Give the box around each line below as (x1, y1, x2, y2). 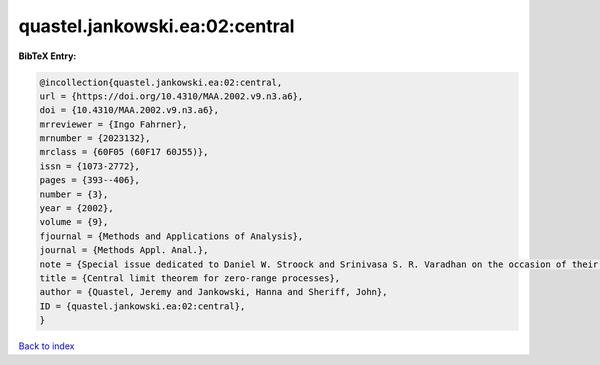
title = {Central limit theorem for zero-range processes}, (39, 273, 341, 284)
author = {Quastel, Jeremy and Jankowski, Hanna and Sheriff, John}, (39, 286, 388, 298)
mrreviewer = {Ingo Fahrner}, (39, 118, 188, 130)
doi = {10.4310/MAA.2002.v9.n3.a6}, (39, 105, 220, 116)
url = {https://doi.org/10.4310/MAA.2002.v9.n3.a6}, (39, 90, 304, 102)
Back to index (18, 340, 75, 352)
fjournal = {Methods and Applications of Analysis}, (39, 230, 304, 242)
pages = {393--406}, (39, 175, 140, 186)
